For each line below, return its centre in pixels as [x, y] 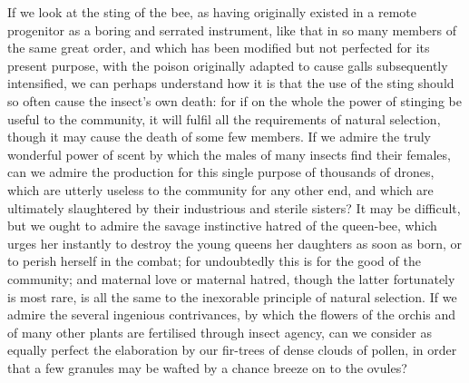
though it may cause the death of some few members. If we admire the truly [219, 137]
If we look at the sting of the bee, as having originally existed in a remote [212, 12]
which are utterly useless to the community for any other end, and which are [220, 189]
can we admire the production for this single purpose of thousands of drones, [221, 172]
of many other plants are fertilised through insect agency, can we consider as [220, 332]
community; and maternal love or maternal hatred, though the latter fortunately [231, 278]
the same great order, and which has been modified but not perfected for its [219, 48]
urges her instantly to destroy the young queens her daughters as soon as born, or [235, 243]
